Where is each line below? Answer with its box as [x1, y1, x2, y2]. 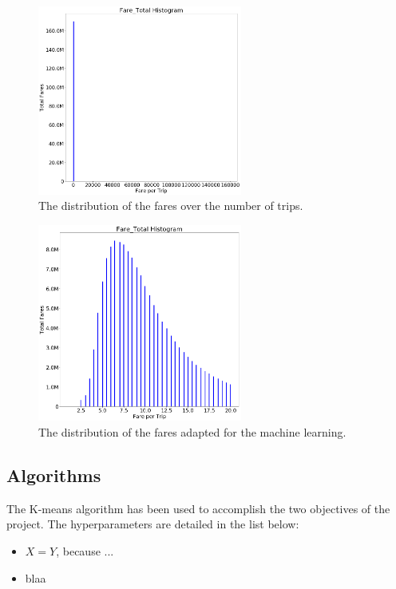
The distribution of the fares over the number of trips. [38, 197, 303, 214]
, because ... [56, 542, 114, 559]
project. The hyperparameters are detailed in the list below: [6, 516, 299, 532]
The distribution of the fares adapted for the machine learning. [38, 423, 346, 440]
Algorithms [6, 462, 101, 487]
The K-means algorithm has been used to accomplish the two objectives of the [6, 500, 390, 516]
